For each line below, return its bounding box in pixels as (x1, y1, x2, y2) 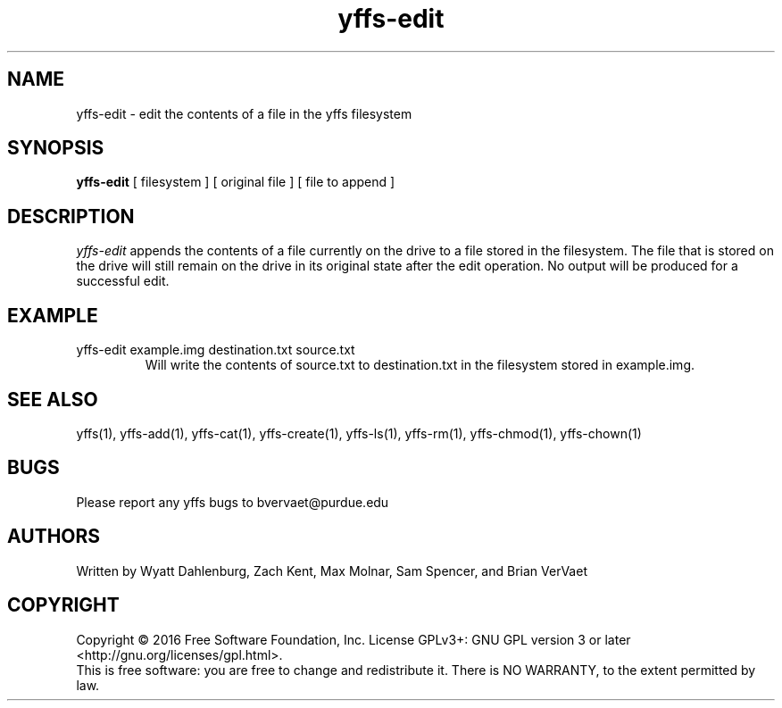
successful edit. (76, 273, 170, 289)
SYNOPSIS (7, 137, 104, 160)
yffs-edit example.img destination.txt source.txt (76, 342, 355, 358)
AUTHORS (7, 525, 101, 548)
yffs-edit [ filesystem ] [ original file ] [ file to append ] (76, 174, 395, 190)
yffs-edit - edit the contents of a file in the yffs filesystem (76, 105, 412, 121)
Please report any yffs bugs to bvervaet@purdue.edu (76, 494, 389, 510)
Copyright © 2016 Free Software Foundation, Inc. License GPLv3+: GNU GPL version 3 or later (76, 631, 631, 647)
